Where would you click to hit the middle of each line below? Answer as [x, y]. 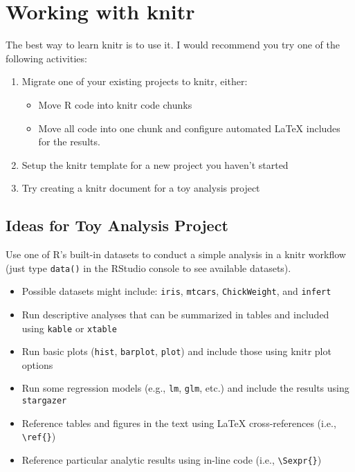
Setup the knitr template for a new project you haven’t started [155, 164]
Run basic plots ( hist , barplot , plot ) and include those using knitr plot [176, 351]
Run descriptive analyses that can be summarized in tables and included [175, 314]
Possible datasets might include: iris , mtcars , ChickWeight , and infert [176, 291]
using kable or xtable [69, 328]
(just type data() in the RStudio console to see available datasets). [148, 267]
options [37, 364]
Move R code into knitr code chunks [115, 104]
